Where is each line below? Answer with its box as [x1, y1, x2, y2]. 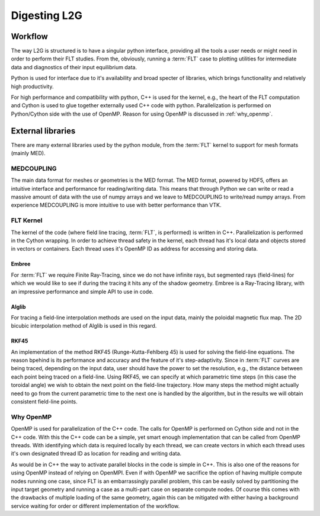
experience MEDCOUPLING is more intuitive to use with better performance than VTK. [11, 201, 222, 209]
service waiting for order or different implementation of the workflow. [11, 502, 180, 509]
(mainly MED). [11, 150, 46, 157]
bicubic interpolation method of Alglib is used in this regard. [11, 322, 157, 329]
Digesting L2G [11, 9, 82, 22]
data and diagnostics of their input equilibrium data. [11, 63, 137, 70]
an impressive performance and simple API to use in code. [11, 288, 154, 295]
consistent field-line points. [11, 398, 78, 405]
